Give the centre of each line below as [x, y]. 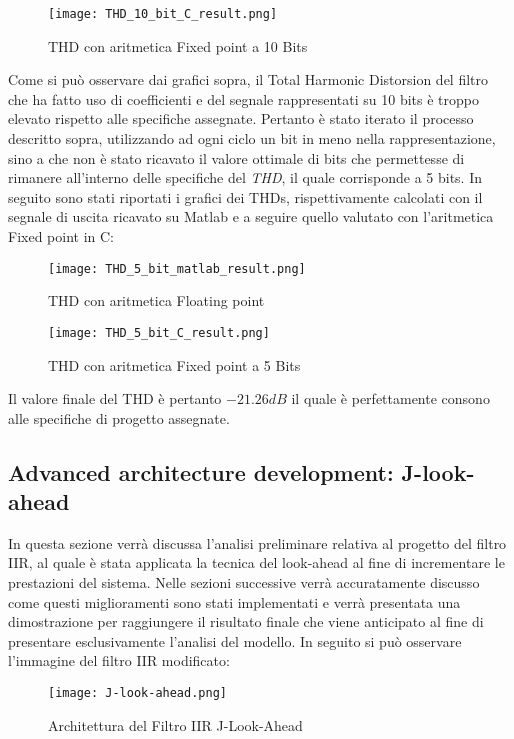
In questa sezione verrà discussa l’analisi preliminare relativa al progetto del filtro [257, 542]
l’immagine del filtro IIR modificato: [119, 660]
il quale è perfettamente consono [390, 398]
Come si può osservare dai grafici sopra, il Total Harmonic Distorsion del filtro [248, 79]
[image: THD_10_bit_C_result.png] [163, 14]
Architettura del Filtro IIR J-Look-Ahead [175, 724]
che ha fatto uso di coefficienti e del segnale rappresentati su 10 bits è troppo [244, 98]
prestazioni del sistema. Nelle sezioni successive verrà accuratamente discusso [244, 582]
